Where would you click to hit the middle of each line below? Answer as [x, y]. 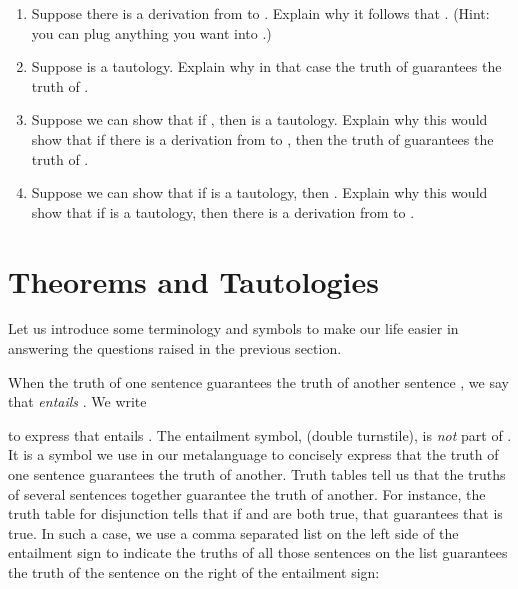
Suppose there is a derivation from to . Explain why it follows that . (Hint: [260, 13]
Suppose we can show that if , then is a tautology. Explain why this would [259, 119]
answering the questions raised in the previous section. [175, 348]
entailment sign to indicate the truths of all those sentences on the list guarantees [258, 552]
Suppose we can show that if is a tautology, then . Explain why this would [259, 192]
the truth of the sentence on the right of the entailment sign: [194, 572]
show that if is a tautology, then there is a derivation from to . [223, 211]
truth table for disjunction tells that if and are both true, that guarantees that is [255, 513]
